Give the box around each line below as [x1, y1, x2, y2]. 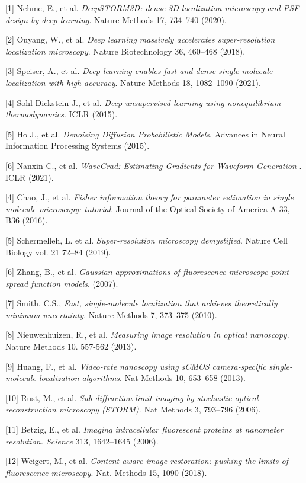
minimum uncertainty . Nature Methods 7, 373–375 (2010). [5, 308, 217, 321]
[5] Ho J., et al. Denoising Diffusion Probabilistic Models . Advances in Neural [5, 127, 285, 140]
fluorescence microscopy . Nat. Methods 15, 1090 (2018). [5, 466, 207, 478]
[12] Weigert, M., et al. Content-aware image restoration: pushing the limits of [5, 455, 288, 467]
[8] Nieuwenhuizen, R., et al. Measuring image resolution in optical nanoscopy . [5, 328, 289, 341]
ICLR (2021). [5, 171, 54, 183]
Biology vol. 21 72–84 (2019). [5, 245, 111, 258]
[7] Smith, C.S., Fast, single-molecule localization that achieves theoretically [5, 297, 278, 309]
